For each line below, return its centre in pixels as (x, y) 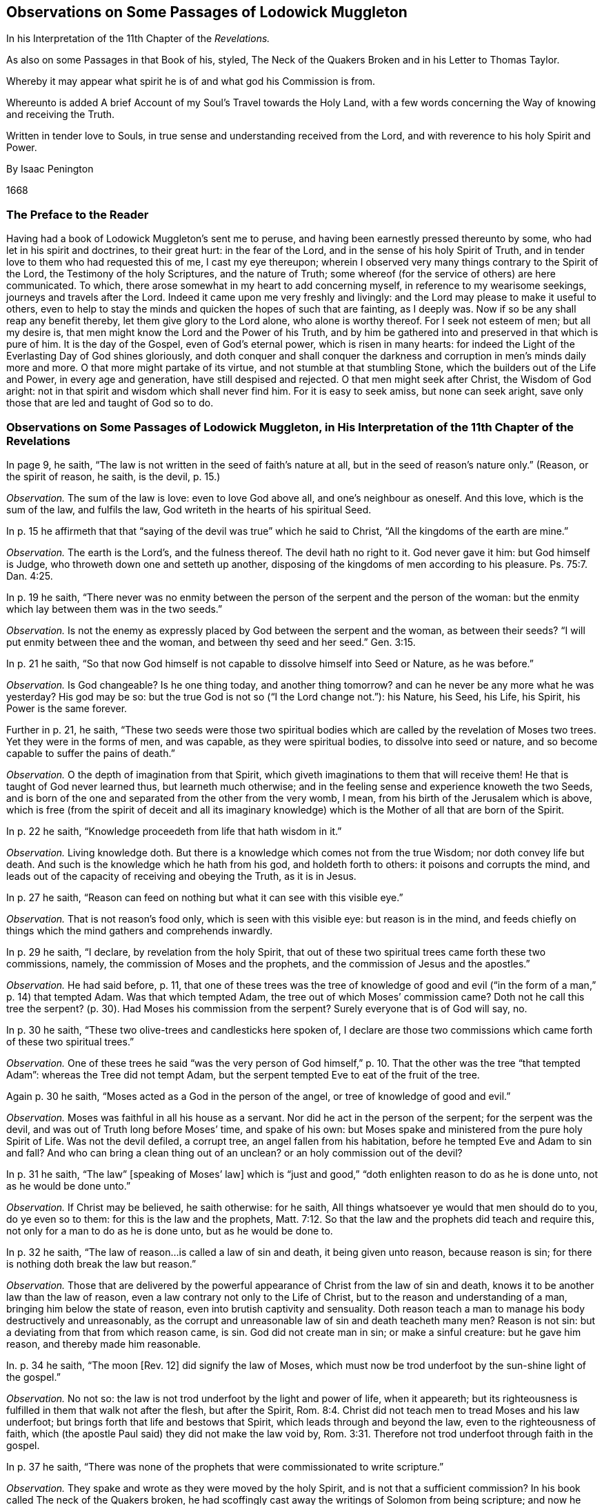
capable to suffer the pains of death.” (91, 753)
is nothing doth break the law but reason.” (101, 1263)
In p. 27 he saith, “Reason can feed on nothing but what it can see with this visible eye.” (205, 897)
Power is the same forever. (67, 708)
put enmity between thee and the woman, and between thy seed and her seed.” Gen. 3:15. (211, 642)
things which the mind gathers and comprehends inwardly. (140, 930)
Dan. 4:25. (30, 576)
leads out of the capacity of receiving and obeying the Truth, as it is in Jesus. (181, 876)
